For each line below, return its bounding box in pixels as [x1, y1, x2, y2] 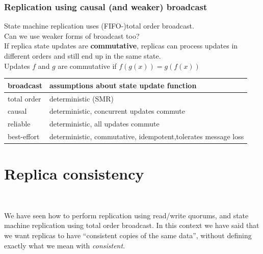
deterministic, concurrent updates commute [49, 106, 185, 116]
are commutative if [58, 60, 117, 71]
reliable [8, 118, 31, 129]
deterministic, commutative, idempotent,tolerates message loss [49, 131, 244, 142]
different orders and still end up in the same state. [4, 50, 161, 61]
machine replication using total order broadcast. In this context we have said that [4, 220, 259, 231]
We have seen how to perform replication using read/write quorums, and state [4, 210, 249, 220]
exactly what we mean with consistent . [4, 240, 125, 250]
